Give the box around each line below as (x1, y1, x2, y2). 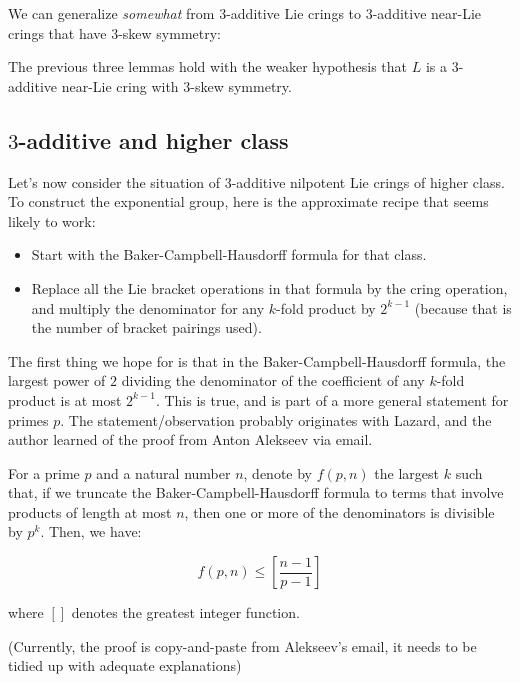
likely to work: (8, 210, 96, 231)
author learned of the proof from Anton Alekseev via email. (8, 429, 373, 450)
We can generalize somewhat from (8, 3, 215, 23)
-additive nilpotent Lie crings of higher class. (231, 171, 505, 192)
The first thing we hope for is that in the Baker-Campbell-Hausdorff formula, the (8, 350, 506, 371)
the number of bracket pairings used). (31, 317, 262, 338)
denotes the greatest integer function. (71, 602, 300, 623)
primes (8, 409, 49, 430)
